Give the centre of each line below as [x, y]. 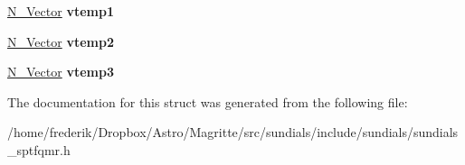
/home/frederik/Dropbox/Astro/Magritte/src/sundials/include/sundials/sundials [233, 132]
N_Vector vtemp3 [61, 72]
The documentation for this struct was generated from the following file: [208, 101]
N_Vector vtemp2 [61, 41]
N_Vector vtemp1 [61, 11]
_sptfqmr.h [39, 149]
